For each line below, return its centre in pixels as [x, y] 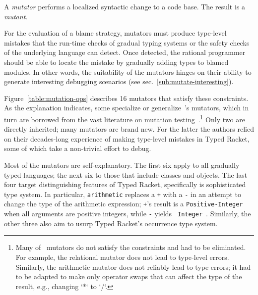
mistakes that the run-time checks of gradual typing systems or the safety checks [127, 42]
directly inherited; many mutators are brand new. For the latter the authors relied [129, 129]
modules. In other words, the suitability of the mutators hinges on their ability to [128, 72]
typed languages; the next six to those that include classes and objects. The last [126, 174]
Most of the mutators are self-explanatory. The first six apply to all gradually [122, 165]
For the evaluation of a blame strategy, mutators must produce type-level [115, 33]
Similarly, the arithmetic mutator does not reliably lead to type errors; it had [133, 267]
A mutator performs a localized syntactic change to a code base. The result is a [125, 6]
